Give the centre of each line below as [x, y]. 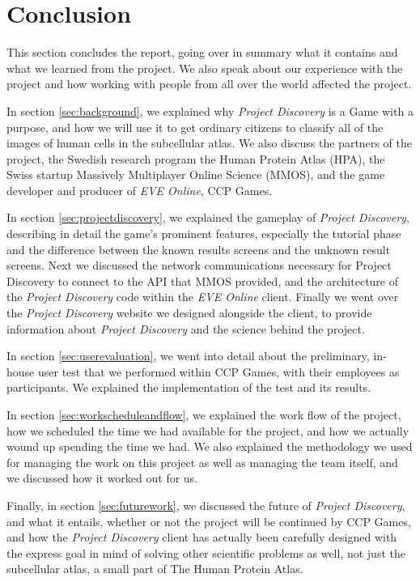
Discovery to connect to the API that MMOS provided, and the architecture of [203, 280]
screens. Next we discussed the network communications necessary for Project [199, 265]
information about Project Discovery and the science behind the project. [186, 328]
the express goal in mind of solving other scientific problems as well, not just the [206, 552]
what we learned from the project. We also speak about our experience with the [205, 68]
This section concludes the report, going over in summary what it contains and [202, 52]
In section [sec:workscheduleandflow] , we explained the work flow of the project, [204, 414]
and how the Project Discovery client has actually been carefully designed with [202, 537]
